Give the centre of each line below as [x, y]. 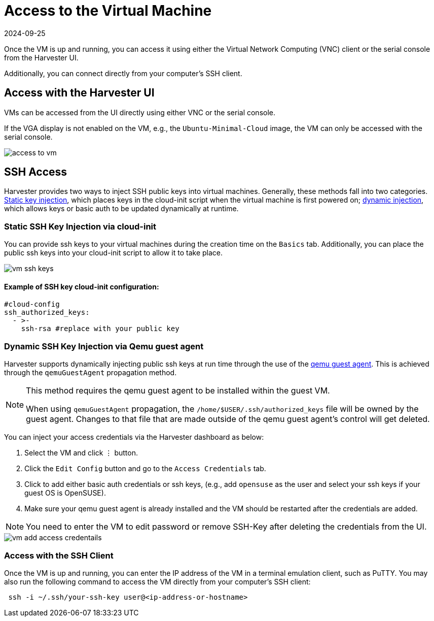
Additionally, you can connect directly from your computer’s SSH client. [123, 73]
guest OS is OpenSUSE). [65, 493]
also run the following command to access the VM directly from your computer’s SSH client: [157, 581]
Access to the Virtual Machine [108, 11]
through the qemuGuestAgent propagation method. [91, 373]
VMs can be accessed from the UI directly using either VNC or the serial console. [140, 112]
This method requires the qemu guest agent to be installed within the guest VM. [178, 391]
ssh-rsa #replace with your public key [100, 329]
